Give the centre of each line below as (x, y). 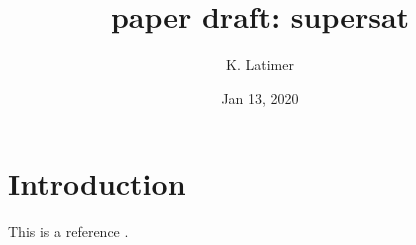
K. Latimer (260, 64)
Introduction (97, 183)
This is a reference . (68, 231)
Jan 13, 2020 (260, 97)
